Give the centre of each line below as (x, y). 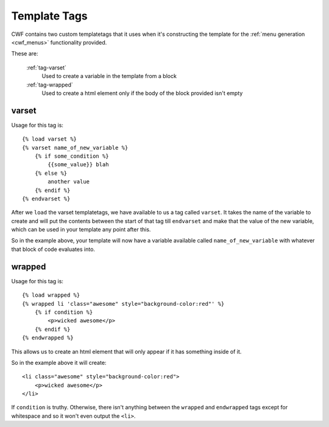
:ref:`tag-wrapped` (50, 85)
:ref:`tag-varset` (47, 68)
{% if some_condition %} (72, 156)
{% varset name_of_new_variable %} (75, 147)
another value (69, 182)
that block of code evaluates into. (53, 249)
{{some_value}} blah (78, 165)
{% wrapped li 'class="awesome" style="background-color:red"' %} (123, 304)
